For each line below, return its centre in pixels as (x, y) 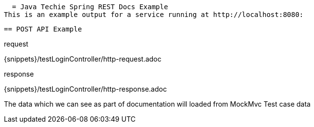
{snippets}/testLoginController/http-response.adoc (85, 89)
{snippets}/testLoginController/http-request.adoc (83, 59)
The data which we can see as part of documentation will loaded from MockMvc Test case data (157, 104)
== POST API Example (43, 29)
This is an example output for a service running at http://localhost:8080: (154, 15)
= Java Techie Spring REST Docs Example (90, 7)
